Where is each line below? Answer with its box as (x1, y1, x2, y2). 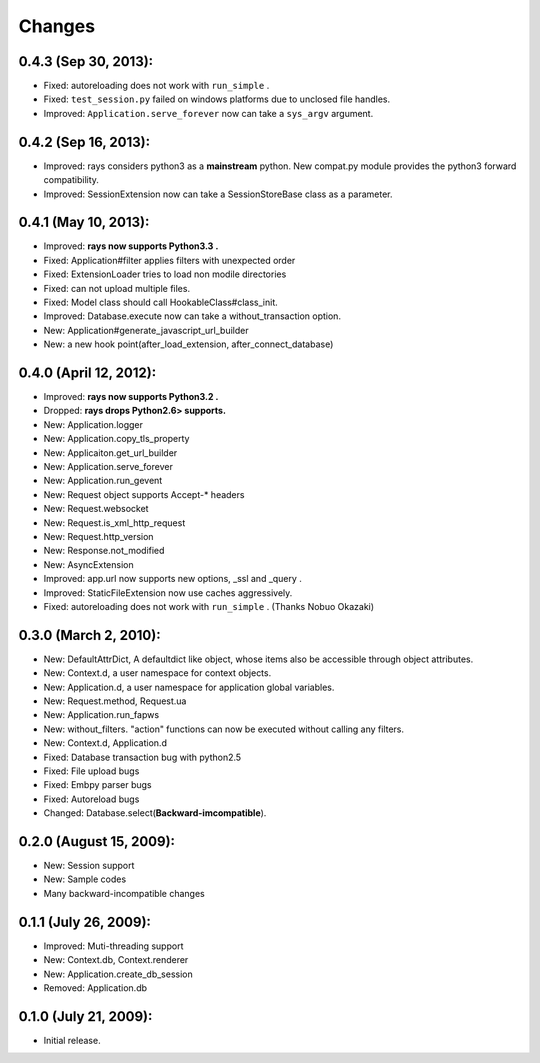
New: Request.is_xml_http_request (43, 516, 186, 529)
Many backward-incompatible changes (43, 887, 205, 899)
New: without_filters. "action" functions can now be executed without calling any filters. (43, 723, 405, 735)
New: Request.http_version (43, 530, 154, 542)
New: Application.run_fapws (43, 709, 160, 721)
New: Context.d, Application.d (43, 737, 167, 749)
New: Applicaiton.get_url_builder (43, 446, 178, 459)
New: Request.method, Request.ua (43, 695, 187, 707)
